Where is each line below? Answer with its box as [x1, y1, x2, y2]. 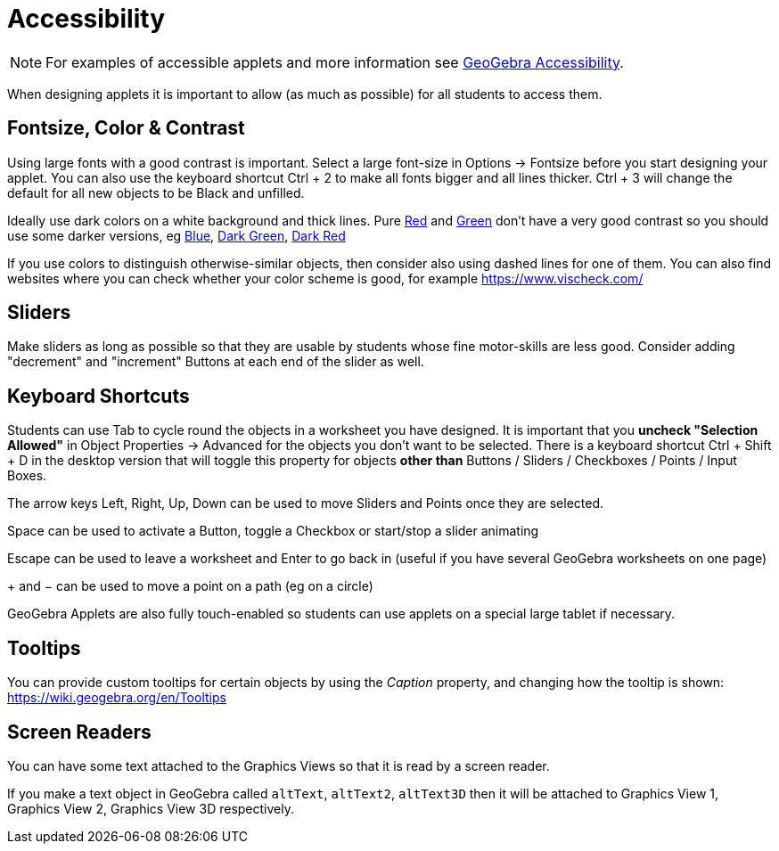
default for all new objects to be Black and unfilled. [7, 184, 305, 200]
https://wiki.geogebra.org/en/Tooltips [7, 690, 226, 706]
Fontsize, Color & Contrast [7, 117, 245, 140]
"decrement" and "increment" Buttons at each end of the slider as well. [7, 354, 424, 370]
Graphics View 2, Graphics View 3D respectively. [7, 800, 294, 816]
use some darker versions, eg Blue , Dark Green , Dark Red [7, 227, 346, 243]
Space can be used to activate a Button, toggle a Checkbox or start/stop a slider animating [7, 523, 539, 539]
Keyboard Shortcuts [7, 384, 190, 407]
